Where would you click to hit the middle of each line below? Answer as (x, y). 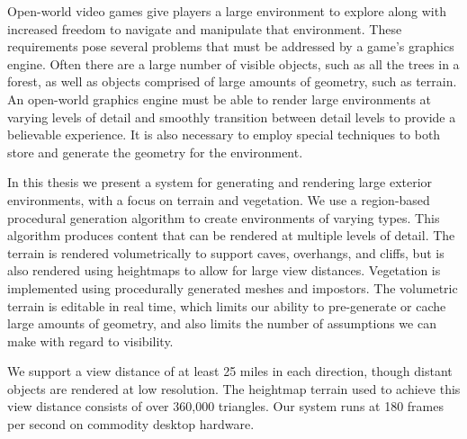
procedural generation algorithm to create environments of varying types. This (224, 217)
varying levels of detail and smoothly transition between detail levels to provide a (232, 116)
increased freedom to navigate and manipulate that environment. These (205, 28)
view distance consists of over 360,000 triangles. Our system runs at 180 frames (226, 406)
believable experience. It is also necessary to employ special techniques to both (224, 134)
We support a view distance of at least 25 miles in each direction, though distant (230, 371)
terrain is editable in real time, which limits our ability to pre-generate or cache (227, 305)
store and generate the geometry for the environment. (155, 152)
